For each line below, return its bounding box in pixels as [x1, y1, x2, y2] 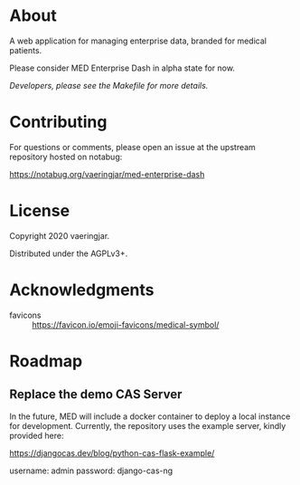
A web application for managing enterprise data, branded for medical [9, 35, 267, 46]
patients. [9, 44, 42, 55]
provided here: [9, 430, 64, 441]
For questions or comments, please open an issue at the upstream [9, 141, 256, 152]
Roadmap [9, 350, 83, 371]
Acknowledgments [9, 280, 155, 300]
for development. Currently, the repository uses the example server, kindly [9, 420, 286, 431]
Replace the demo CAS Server [9, 386, 183, 403]
